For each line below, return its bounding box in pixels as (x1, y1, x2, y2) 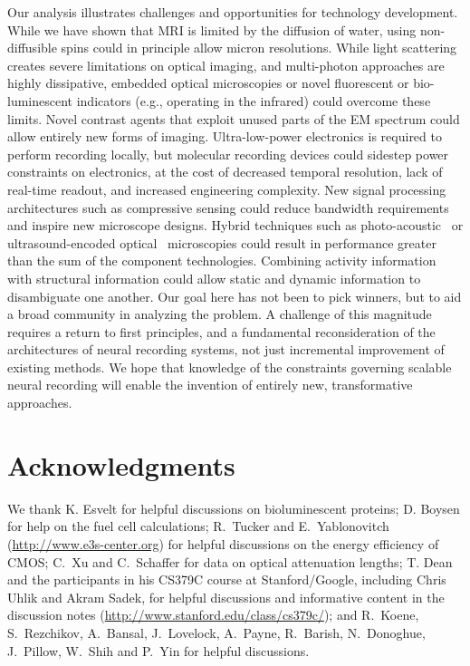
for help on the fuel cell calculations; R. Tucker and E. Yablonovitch (7, 516, 389, 536)
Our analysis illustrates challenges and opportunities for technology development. (7, 3, 458, 21)
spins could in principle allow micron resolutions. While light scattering (61, 38, 457, 57)
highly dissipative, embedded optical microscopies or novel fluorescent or (7, 73, 409, 92)
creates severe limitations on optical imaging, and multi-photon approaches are (7, 55, 445, 74)
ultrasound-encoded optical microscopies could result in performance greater (7, 233, 436, 252)
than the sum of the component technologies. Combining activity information (7, 251, 436, 270)
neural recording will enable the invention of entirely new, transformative (7, 375, 413, 394)
